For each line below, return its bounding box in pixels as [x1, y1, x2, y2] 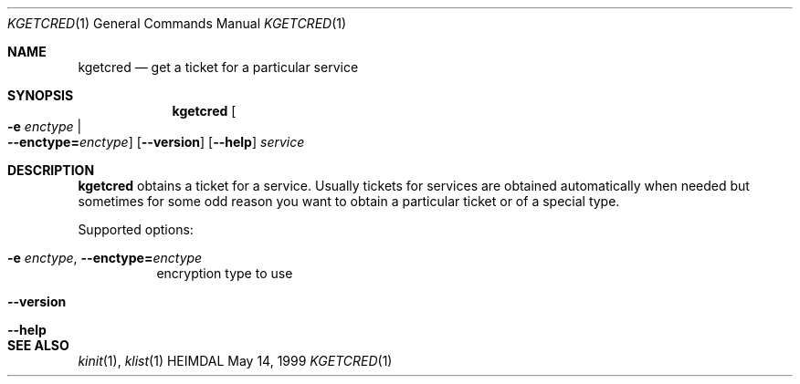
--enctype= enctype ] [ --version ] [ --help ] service [7, 134, 305, 150]
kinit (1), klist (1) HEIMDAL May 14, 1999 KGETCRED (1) [78, 353, 393, 368]
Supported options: [78, 222, 194, 237]
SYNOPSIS [7, 88, 74, 103]
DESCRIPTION [7, 162, 95, 178]
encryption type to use [156, 265, 293, 281]
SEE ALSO [7, 337, 69, 353]
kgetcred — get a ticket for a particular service [78, 59, 359, 75]
